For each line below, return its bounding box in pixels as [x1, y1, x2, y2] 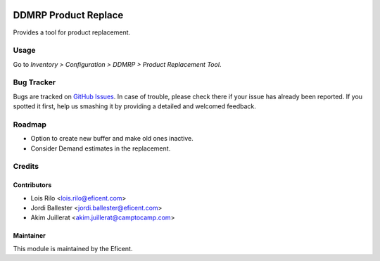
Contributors [13, 181, 52, 189]
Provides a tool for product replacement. [13, 28, 131, 37]
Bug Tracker [13, 77, 56, 87]
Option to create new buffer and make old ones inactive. [30, 134, 194, 143]
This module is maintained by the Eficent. [13, 244, 133, 253]
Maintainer [13, 231, 46, 240]
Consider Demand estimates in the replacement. [30, 144, 171, 153]
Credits [13, 162, 39, 172]
